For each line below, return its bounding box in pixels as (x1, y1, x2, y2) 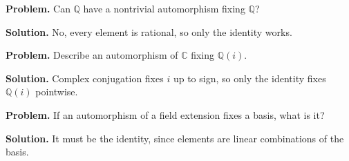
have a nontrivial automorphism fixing (83, 1, 245, 15)
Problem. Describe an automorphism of (6, 48, 178, 62)
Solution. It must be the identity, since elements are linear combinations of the (6, 131, 344, 145)
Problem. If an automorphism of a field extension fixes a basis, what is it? (6, 107, 325, 122)
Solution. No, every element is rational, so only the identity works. (6, 24, 292, 39)
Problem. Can (6, 1, 70, 15)
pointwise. (35, 84, 78, 99)
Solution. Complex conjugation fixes (6, 70, 164, 85)
